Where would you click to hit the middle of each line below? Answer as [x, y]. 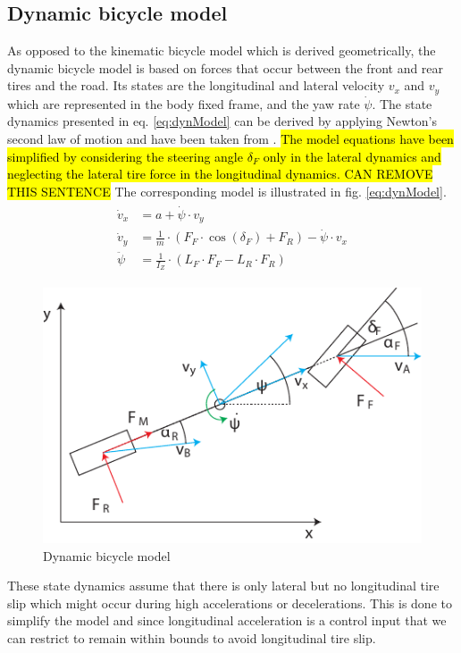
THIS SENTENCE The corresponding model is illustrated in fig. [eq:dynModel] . [227, 191]
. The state [402, 103]
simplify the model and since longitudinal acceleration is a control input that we [227, 620]
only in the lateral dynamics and [352, 156]
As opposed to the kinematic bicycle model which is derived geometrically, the [222, 50]
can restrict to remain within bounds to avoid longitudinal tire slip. [192, 638]
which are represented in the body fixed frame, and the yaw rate [184, 103]
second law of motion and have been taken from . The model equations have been [230, 139]
